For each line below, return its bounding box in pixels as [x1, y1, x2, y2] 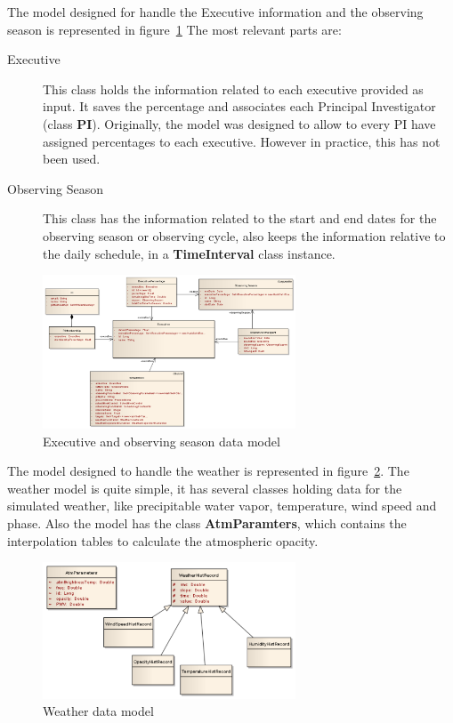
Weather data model [43, 702, 154, 720]
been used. [43, 149, 101, 168]
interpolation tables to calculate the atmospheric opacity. [7, 531, 319, 550]
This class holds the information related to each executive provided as [43, 79, 424, 98]
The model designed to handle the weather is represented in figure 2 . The [7, 462, 409, 480]
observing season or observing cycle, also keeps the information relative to [43, 226, 446, 245]
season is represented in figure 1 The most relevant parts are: [7, 20, 342, 38]
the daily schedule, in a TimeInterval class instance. [43, 244, 336, 262]
